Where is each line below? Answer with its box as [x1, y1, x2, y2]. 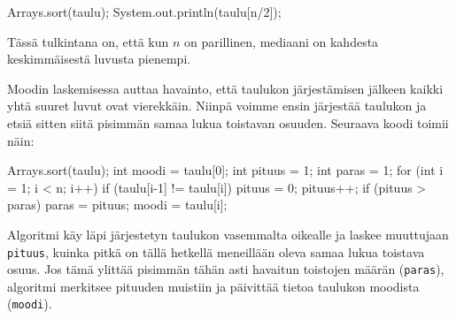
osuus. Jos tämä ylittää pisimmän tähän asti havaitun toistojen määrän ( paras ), [7, 260, 444, 278]
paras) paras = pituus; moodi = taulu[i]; [7, 195, 228, 214]
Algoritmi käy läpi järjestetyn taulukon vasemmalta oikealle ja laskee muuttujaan [7, 224, 449, 243]
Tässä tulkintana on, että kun [7, 32, 169, 50]
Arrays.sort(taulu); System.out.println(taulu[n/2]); [7, 3, 282, 20]
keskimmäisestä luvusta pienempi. [7, 49, 191, 68]
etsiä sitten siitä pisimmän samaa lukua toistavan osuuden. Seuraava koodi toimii [7, 113, 449, 132]
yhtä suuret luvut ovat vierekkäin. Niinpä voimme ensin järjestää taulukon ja [7, 96, 427, 115]
